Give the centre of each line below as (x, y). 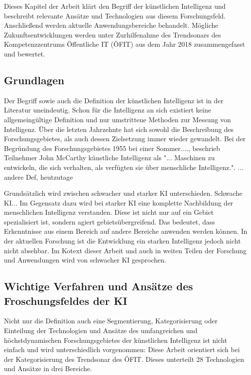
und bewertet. (25, 53)
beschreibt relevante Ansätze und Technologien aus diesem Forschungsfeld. (115, 15)
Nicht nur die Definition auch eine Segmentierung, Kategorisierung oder (111, 321)
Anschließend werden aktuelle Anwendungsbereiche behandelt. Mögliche (111, 25)
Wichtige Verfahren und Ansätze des (99, 286)
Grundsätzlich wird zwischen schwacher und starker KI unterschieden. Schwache (123, 193)
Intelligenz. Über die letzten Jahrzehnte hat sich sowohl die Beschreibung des (119, 129)
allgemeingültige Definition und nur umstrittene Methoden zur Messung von (117, 119)
